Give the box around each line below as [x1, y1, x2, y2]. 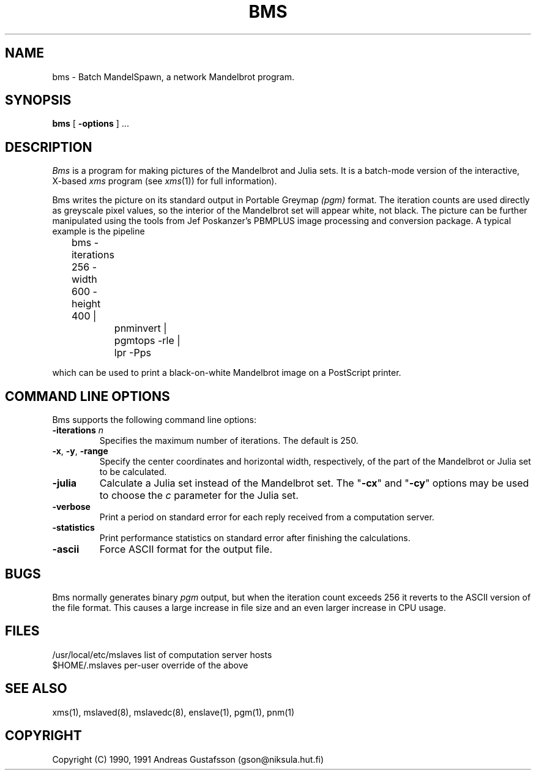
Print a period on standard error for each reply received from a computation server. [99, 512, 434, 523]
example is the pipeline [52, 226, 145, 237]
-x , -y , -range [52, 446, 108, 457]
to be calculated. [99, 466, 167, 477]
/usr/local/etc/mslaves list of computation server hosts [52, 649, 272, 660]
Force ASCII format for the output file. [99, 543, 273, 556]
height [71, 298, 101, 310]
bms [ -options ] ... [52, 118, 129, 129]
